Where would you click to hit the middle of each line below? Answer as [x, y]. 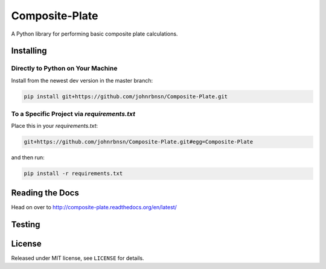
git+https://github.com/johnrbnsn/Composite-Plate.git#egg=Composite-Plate [139, 142]
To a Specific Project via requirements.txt [73, 114]
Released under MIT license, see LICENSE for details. [78, 258]
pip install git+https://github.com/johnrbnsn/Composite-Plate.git [126, 96]
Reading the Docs [45, 193]
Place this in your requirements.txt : [55, 126]
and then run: [28, 157]
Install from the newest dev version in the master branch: [82, 80]
